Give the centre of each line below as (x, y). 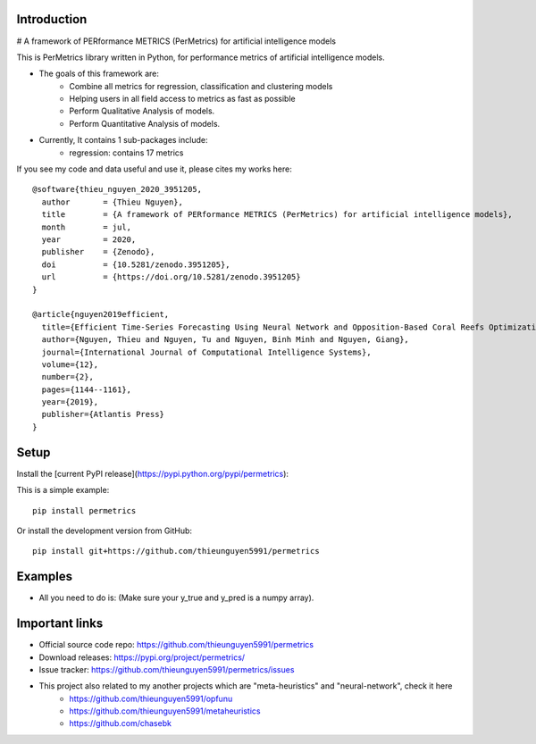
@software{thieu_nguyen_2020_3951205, (117, 189)
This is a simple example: (63, 490)
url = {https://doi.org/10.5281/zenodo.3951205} (171, 277)
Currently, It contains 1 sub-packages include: (123, 140)
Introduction (52, 19)
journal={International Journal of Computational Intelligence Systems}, (206, 352)
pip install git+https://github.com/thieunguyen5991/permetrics (176, 551)
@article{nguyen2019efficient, (101, 314)
